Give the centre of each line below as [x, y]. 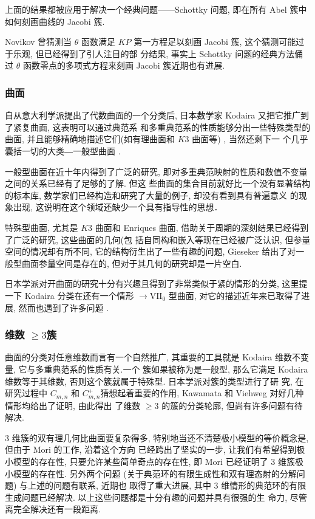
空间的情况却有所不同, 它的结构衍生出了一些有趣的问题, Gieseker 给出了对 [151, 251]
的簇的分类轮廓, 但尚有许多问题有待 [232, 405]
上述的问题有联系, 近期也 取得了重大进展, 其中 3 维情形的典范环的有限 [167, 485]
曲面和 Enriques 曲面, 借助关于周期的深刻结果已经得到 [202, 227]
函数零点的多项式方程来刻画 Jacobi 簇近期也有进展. [124, 65]
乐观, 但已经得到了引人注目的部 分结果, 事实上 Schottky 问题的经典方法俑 [158, 53]
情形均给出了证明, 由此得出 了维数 [73, 405]
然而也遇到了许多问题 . [64, 307]
